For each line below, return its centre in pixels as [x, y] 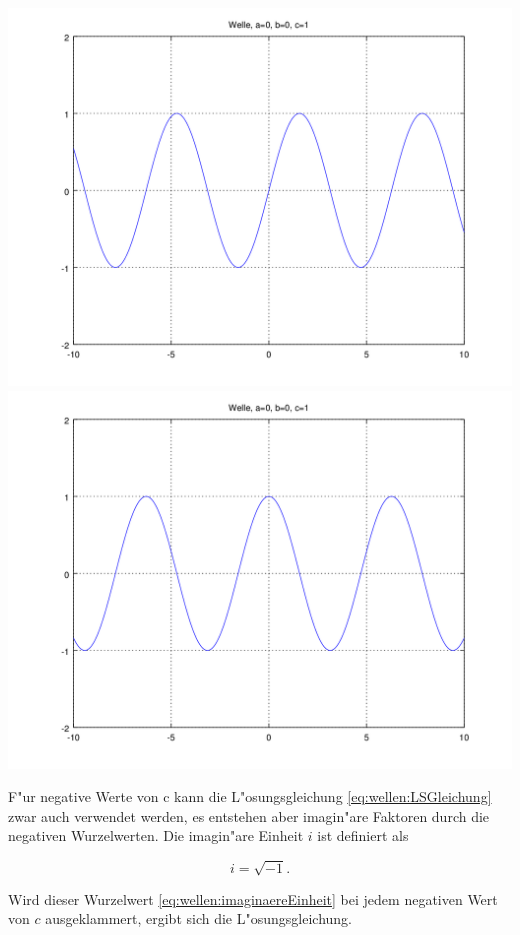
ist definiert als [363, 835]
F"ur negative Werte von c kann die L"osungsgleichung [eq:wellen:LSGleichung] [250, 796]
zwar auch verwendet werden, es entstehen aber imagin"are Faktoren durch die [249, 815]
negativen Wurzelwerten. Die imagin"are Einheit [156, 835]
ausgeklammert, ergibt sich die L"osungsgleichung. [198, 918]
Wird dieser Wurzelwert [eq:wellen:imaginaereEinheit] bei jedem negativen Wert [253, 898]
